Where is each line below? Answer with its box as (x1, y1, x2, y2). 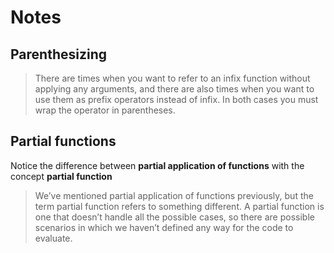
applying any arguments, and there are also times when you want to (34, 83, 315, 95)
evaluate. (34, 232, 73, 244)
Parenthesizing (10, 46, 107, 63)
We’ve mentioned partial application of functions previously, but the (34, 189, 314, 201)
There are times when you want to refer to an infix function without (34, 72, 311, 84)
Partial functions (10, 133, 117, 150)
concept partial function (10, 170, 113, 182)
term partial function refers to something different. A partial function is (34, 200, 325, 212)
